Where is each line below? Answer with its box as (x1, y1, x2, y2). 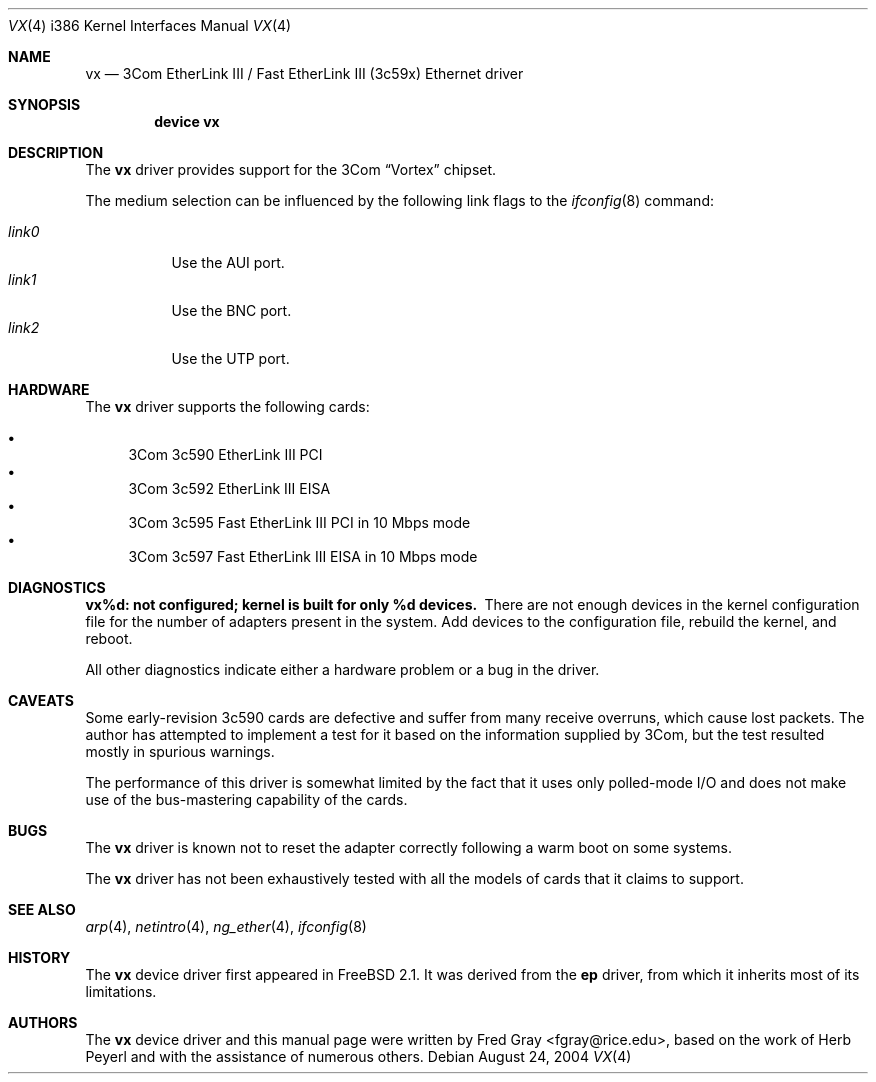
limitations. (85, 983, 157, 1000)
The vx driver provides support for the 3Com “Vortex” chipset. (85, 161, 497, 178)
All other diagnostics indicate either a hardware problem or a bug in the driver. (85, 661, 600, 678)
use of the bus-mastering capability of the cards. (85, 791, 408, 808)
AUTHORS (8, 1014, 78, 1031)
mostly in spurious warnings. (85, 743, 275, 760)
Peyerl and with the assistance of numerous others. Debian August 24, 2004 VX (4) (85, 1048, 632, 1065)
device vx (154, 113, 220, 130)
